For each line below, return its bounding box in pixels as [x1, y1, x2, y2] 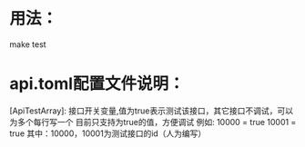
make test [9, 38, 47, 50]
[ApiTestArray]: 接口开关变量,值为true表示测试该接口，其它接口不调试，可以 [9, 105, 294, 116]
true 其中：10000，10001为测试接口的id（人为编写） [9, 128, 207, 139]
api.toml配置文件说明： [9, 73, 185, 94]
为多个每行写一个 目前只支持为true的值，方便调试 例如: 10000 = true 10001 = [9, 116, 297, 127]
